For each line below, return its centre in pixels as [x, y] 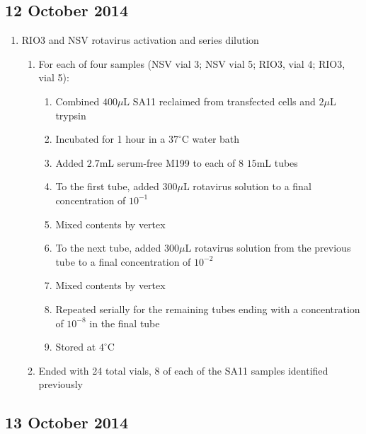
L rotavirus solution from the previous [268, 248]
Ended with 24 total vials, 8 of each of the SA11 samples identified [183, 370]
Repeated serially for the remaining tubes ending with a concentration [208, 309]
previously [61, 384]
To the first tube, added [107, 186]
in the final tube [125, 323]
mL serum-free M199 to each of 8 [171, 162]
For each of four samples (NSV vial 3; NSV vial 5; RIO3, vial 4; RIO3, [192, 63]
